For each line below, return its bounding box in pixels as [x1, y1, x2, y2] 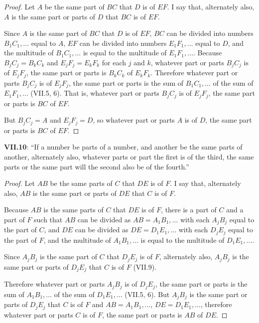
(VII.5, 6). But [125, 289, 170, 299]
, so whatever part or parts [93, 115, 175, 125]
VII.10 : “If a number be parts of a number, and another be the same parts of [4, 142, 243, 152]
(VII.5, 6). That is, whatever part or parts [30, 88, 159, 98]
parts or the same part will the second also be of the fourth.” [4, 161, 189, 171]
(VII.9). [133, 261, 157, 272]
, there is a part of [161, 204, 217, 215]
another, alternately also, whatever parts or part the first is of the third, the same [4, 152, 254, 162]
